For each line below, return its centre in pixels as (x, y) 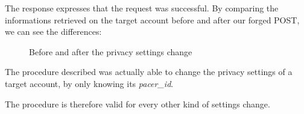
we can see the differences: (53, 31)
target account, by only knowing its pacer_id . (89, 83)
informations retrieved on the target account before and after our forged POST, (152, 19)
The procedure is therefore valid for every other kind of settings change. (138, 103)
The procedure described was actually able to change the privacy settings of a (149, 72)
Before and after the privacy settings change (111, 51)
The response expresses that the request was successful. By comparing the (142, 8)
